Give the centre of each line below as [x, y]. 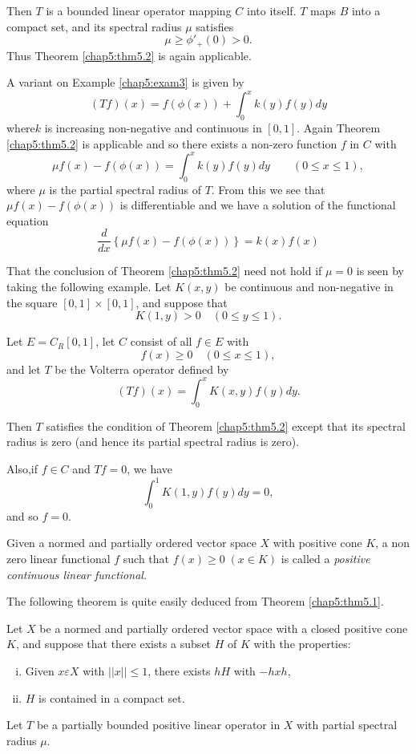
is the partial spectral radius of [125, 189]
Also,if [22, 468]
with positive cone [317, 543]
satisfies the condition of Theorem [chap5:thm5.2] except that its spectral [226, 426]
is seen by [380, 271]
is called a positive [325, 558]
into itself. [271, 10]
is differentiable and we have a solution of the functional [258, 205]
